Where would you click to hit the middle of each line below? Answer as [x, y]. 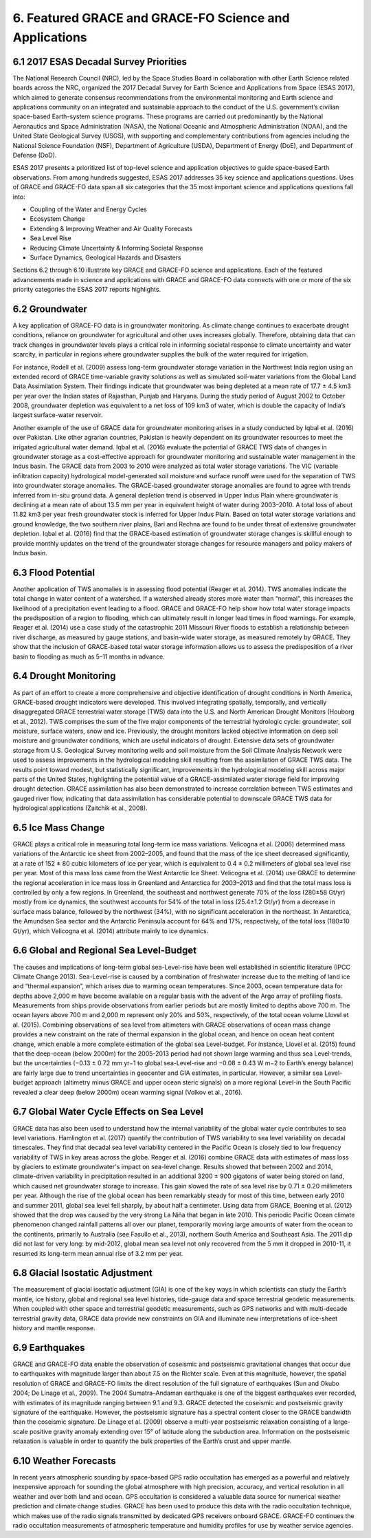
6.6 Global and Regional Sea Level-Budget [105, 951]
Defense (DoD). [35, 155]
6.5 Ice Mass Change [59, 828]
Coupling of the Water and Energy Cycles [88, 209]
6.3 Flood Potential [54, 572]
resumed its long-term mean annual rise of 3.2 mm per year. [98, 1253]
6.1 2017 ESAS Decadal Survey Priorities [100, 62]
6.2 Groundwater [50, 309]
